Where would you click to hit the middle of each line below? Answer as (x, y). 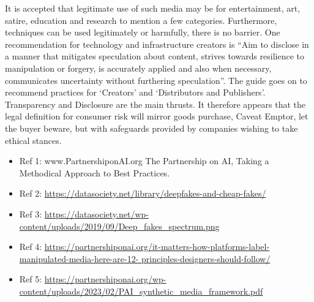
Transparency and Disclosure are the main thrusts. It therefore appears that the (155, 104)
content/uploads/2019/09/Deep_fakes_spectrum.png (119, 226)
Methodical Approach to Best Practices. (95, 172)
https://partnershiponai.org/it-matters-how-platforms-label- (157, 247)
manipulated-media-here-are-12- (79, 258)
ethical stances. (33, 140)
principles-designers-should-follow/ (206, 258)
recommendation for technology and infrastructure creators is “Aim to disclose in (157, 44)
